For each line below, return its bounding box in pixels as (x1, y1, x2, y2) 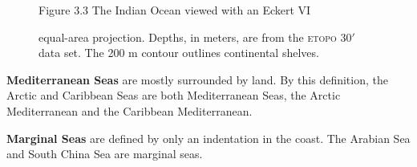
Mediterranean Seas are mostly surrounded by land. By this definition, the (6, 71, 388, 88)
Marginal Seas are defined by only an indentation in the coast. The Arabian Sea (6, 129, 411, 146)
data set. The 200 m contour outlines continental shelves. (38, 44, 319, 61)
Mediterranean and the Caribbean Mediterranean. (6, 102, 253, 119)
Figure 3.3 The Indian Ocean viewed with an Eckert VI (38, 2, 311, 18)
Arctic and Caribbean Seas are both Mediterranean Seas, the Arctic (6, 87, 341, 104)
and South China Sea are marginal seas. (6, 145, 203, 162)
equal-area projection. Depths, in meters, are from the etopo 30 (38, 28, 352, 45)
